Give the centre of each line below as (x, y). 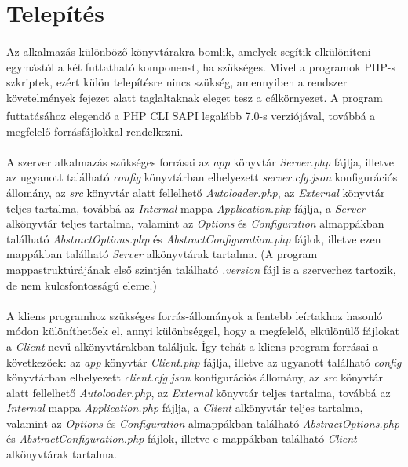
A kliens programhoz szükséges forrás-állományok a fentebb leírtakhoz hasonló (195, 315)
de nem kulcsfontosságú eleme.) (82, 285)
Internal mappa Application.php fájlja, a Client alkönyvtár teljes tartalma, (185, 408)
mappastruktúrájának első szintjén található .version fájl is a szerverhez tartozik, (201, 269)
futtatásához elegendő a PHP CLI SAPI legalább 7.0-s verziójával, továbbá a (191, 115)
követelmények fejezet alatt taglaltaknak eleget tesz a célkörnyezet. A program (195, 97)
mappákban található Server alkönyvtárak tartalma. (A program (162, 254)
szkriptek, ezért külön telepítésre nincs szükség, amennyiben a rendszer (177, 82)
